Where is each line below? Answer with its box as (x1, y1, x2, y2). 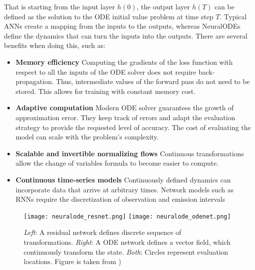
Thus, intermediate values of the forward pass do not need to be (56, 76, 250, 87)
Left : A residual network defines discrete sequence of (24, 227, 182, 237)
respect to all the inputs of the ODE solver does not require (15, 66, 196, 77)
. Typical (219, 11, 247, 21)
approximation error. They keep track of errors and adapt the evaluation (15, 112, 235, 122)
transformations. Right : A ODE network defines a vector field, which (24, 236, 231, 247)
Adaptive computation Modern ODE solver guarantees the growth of (15, 102, 234, 113)
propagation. (15, 76, 54, 87)
